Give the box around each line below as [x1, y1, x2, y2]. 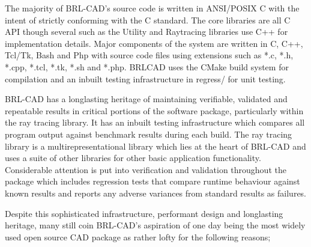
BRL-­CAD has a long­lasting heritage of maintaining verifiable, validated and [5, 93, 288, 105]
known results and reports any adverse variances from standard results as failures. [5, 186, 307, 199]
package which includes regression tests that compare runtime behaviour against [5, 175, 300, 188]
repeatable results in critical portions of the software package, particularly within [5, 104, 304, 117]
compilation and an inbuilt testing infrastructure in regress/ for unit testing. [5, 72, 286, 85]
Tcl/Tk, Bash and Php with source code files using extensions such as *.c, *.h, [5, 49, 294, 61]
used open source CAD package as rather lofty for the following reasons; [5, 230, 271, 243]
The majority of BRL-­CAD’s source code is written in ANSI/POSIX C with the [5, 2, 300, 14]
